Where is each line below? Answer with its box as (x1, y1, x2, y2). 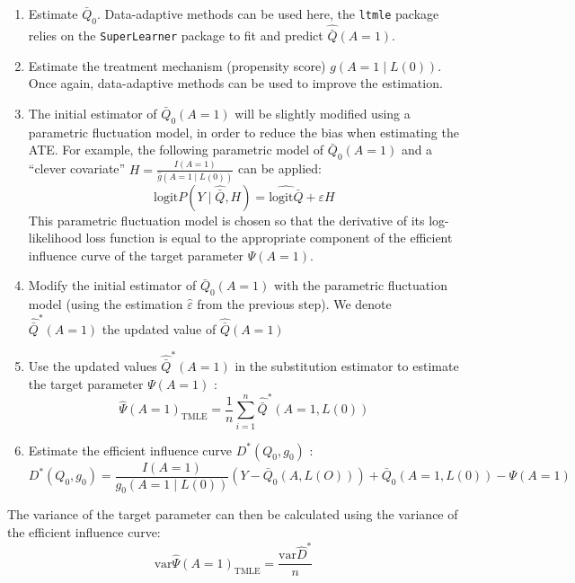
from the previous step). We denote (197, 295, 392, 314)
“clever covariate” (28, 159, 126, 178)
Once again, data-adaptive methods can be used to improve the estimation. (28, 74, 443, 93)
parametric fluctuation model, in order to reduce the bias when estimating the (28, 122, 459, 141)
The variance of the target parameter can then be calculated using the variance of (7, 505, 458, 524)
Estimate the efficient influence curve (28, 440, 233, 459)
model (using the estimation (28, 295, 183, 314)
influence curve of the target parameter (28, 245, 244, 264)
